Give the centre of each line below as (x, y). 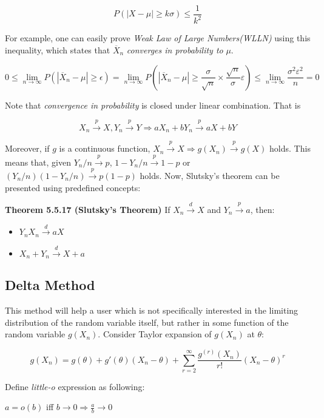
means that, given (38, 162)
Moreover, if (27, 148)
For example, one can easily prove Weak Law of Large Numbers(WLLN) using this (158, 38)
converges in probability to (175, 50)
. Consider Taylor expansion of (155, 334)
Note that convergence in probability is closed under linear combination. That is (153, 105)
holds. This (290, 148)
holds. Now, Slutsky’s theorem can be (210, 176)
